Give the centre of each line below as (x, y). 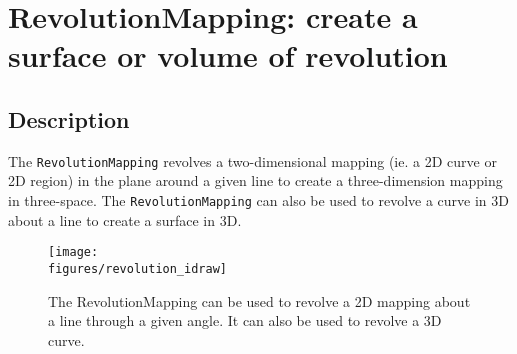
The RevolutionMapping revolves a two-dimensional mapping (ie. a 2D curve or (252, 160)
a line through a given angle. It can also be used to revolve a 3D (245, 320)
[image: (73, 252)
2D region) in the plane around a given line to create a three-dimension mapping (255, 180)
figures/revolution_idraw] (137, 268)
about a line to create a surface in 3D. (125, 219)
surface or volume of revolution (228, 55)
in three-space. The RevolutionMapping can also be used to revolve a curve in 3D (258, 200)
